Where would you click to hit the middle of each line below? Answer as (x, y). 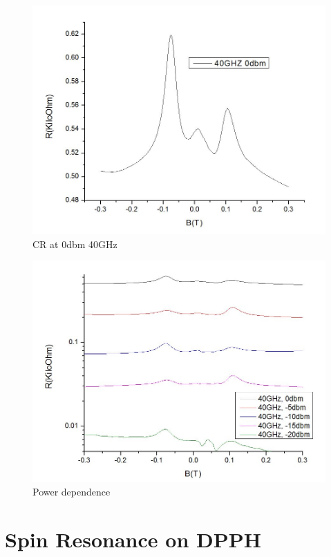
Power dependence (72, 491)
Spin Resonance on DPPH (133, 539)
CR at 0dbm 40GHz (75, 244)
